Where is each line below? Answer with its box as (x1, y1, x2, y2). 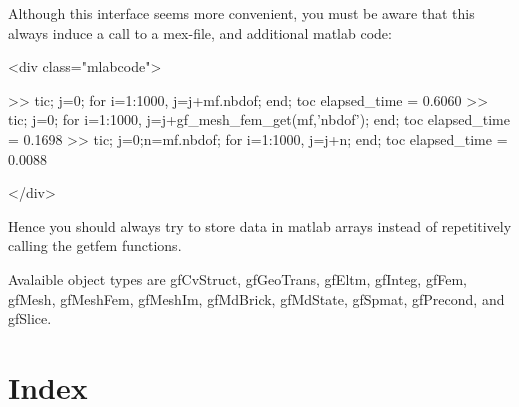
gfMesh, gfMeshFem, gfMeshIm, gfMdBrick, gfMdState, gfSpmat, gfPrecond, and (8, 288, 505, 309)
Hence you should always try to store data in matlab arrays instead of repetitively (8, 215, 512, 236)
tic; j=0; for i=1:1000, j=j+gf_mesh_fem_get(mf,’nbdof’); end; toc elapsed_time (8, 109, 510, 130)
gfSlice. (8, 308, 52, 329)
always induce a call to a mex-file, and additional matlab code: (8, 22, 392, 43)
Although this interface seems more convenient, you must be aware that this (8, 3, 475, 23)
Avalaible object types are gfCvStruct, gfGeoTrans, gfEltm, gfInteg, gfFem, (8, 268, 467, 289)
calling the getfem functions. (8, 235, 182, 256)
